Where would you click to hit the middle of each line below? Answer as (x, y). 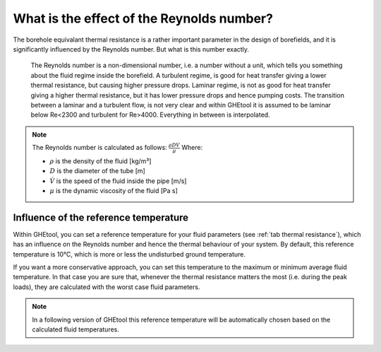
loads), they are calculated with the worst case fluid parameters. (107, 287)
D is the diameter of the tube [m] (98, 171)
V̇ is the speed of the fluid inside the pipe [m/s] (118, 181)
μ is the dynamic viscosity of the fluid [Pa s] (114, 190)
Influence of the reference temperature (101, 217)
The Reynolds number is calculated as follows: (99, 148)
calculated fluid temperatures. (75, 329)
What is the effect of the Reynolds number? (143, 18)
